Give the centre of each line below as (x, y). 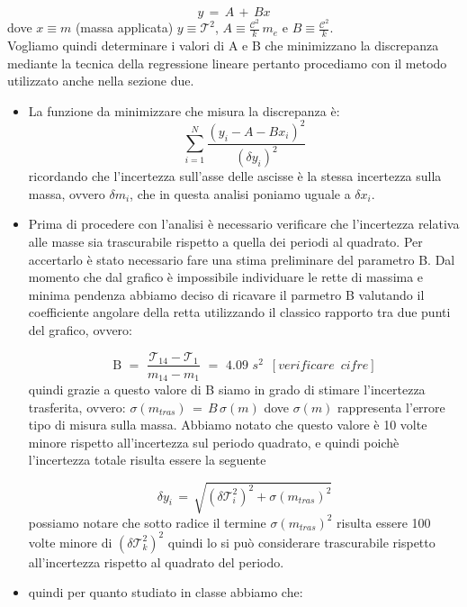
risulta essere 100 (384, 522)
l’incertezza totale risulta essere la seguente (147, 460)
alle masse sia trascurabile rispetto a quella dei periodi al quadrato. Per (225, 241)
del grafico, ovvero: (80, 329)
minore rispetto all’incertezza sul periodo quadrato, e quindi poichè (214, 442)
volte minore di (70, 542)
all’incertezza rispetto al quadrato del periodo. (156, 562)
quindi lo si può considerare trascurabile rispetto (301, 542)
